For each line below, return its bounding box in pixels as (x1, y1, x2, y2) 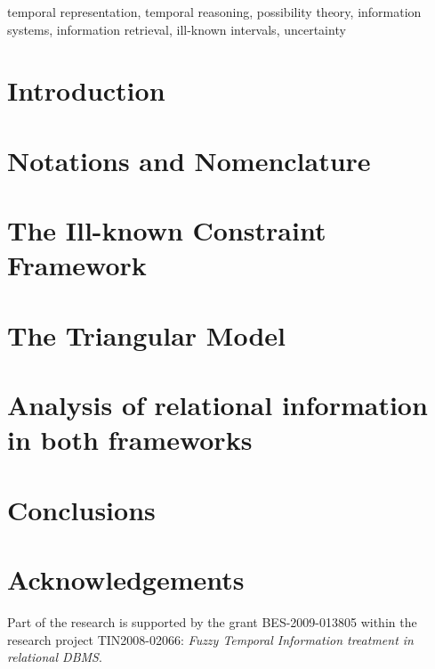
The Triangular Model (7, 316, 286, 353)
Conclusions (7, 491, 156, 527)
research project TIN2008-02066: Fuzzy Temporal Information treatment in (7, 630, 414, 649)
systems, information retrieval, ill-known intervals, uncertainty (7, 20, 346, 38)
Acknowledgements (7, 561, 245, 597)
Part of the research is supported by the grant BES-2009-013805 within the (7, 612, 417, 631)
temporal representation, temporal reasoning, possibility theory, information (7, 3, 422, 20)
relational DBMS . (7, 648, 102, 666)
